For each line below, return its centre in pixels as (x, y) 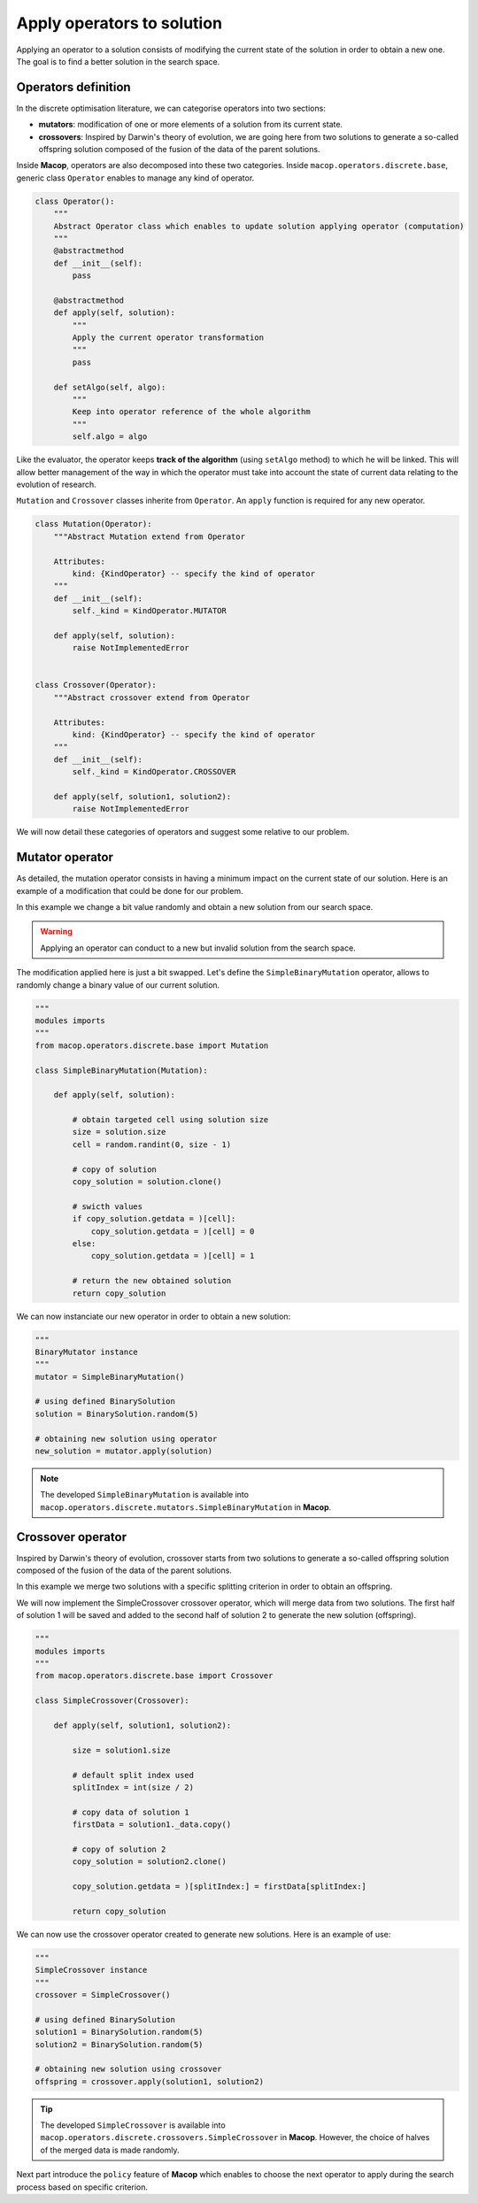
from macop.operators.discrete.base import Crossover (154, 1676)
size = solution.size (119, 1132)
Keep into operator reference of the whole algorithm (191, 412)
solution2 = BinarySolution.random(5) (119, 2044)
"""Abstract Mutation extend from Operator (149, 536)
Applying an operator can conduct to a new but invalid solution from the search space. (198, 948)
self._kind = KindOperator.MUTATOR (150, 611)
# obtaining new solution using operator (126, 1439)
